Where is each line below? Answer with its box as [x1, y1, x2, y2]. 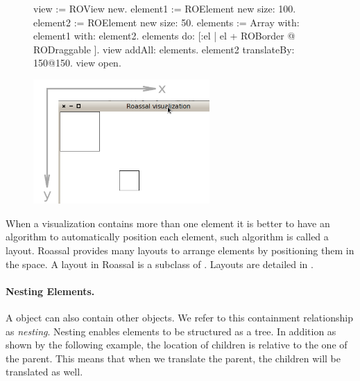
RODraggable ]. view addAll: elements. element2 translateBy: [33, 42, 295, 56]
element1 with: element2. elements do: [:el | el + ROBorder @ [33, 28, 295, 43]
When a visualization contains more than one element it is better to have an [6, 215, 330, 230]
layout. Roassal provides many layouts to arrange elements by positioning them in [6, 243, 354, 258]
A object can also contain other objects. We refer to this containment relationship [6, 310, 353, 324]
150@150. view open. [33, 55, 121, 70]
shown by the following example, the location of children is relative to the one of [6, 337, 348, 352]
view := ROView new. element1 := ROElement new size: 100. [33, 1, 296, 15]
